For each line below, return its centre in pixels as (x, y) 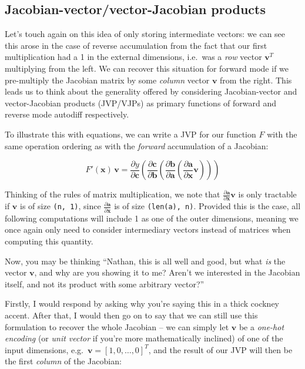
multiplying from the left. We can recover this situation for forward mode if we (147, 68)
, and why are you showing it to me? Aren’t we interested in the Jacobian (167, 272)
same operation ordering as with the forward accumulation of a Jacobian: (137, 145)
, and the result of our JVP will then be (220, 349)
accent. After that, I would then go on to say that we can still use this (131, 315)
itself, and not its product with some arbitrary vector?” (105, 284)
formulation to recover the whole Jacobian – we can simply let (117, 326)
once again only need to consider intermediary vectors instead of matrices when (148, 229)
